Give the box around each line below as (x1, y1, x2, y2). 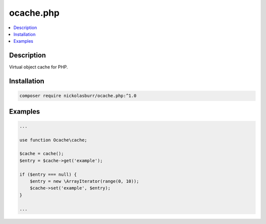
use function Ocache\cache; (19, 137, 87, 143)
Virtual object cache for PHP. (9, 64, 68, 70)
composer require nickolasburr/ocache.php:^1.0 (19, 93, 136, 98)
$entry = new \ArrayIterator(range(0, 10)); (30, 178, 139, 184)
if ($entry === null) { (19, 171, 77, 177)
